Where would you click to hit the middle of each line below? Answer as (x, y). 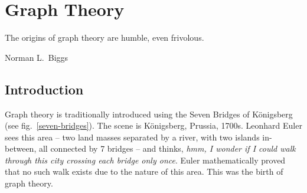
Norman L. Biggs (37, 57)
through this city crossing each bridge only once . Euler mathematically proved (145, 160)
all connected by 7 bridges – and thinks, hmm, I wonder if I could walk (167, 148)
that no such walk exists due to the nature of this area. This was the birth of (144, 171)
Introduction (44, 89)
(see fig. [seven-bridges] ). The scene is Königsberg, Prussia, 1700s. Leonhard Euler (153, 125)
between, (21, 148)
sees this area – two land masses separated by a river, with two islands (132, 137)
